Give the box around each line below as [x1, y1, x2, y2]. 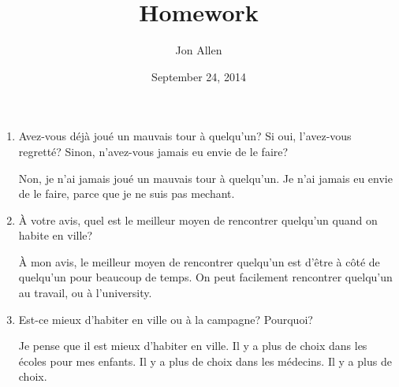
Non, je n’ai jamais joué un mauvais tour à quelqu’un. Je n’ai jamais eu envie [18, 169, 393, 186]
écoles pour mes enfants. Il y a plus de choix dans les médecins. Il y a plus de [18, 352, 392, 369]
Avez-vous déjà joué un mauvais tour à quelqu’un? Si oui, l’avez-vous [18, 128, 352, 144]
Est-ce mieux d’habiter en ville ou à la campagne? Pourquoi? [18, 311, 313, 327]
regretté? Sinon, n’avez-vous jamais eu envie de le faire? [18, 143, 289, 159]
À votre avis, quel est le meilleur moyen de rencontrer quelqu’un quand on [18, 211, 378, 228]
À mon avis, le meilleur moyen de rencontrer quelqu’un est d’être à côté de [18, 253, 380, 270]
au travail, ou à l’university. [18, 285, 152, 301]
